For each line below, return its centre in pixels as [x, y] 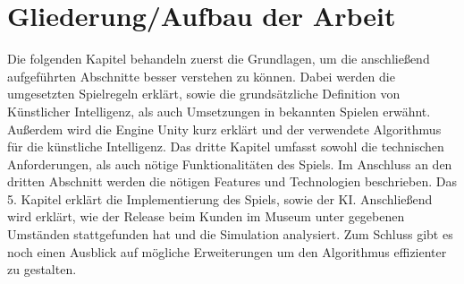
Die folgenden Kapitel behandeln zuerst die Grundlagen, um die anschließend [219, 59]
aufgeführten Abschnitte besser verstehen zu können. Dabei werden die [201, 76]
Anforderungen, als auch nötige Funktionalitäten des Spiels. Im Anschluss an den [230, 164]
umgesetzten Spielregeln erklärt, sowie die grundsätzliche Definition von [204, 94]
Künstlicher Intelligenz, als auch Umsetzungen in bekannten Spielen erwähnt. [219, 111]
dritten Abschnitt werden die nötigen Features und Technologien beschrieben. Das [232, 181]
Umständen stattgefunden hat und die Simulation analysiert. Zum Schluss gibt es [230, 234]
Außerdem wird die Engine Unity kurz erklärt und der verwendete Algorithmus [224, 129]
